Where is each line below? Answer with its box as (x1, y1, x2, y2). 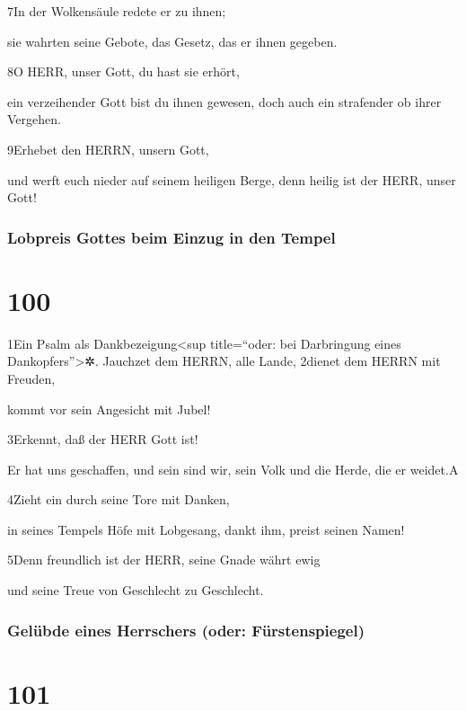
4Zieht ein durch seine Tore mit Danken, (7, 490, 230, 509)
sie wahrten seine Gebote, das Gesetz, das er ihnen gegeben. (7, 31, 338, 50)
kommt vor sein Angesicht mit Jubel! (7, 399, 211, 418)
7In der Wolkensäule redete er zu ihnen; (7, 2, 226, 20)
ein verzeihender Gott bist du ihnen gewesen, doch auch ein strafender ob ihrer (7, 92, 442, 111)
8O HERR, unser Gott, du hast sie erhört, (7, 62, 240, 81)
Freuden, (7, 369, 56, 387)
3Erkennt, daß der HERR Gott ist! (7, 430, 198, 449)
